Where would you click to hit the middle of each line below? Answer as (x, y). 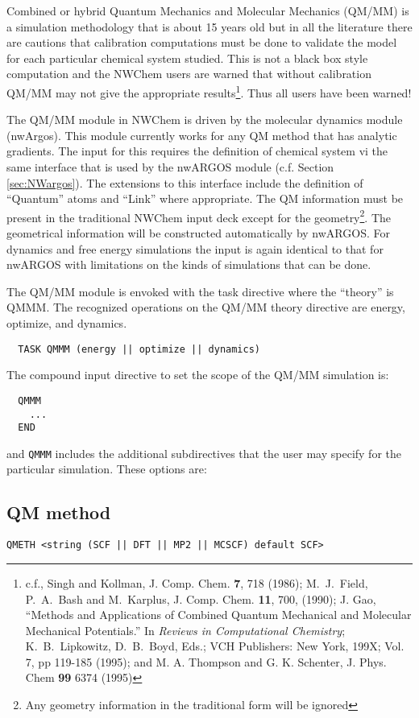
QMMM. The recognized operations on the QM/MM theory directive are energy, (206, 307)
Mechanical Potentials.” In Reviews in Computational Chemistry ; (185, 630)
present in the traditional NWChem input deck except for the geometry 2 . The (199, 216)
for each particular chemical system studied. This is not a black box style (187, 58)
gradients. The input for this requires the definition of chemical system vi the (197, 151)
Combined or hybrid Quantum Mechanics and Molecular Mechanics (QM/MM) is (208, 10)
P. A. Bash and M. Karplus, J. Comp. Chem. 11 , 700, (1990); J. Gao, (201, 598)
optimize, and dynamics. (67, 323)
